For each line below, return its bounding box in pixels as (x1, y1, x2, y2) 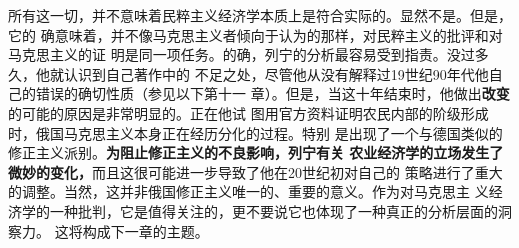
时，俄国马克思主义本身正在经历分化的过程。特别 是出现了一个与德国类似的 (8, 122, 503, 143)
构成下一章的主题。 (82, 220, 209, 241)
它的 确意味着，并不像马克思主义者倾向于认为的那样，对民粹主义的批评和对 (8, 24, 503, 45)
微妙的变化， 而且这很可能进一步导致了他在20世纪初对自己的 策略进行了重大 (8, 161, 503, 182)
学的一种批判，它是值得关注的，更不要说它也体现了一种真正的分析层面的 (21, 200, 498, 221)
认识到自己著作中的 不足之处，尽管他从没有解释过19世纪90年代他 (63, 63, 489, 84)
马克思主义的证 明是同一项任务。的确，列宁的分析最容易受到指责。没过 (8, 44, 475, 65)
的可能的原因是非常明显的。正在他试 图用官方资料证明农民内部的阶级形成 (8, 102, 489, 123)
